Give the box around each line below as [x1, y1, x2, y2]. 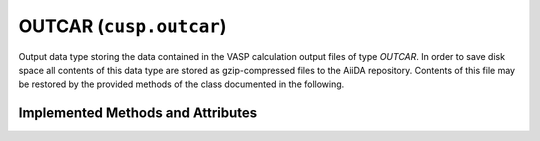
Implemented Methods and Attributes [18, 105, 258, 122]
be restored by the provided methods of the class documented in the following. [18, 78, 345, 90]
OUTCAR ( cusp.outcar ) [18, 15, 227, 37]
